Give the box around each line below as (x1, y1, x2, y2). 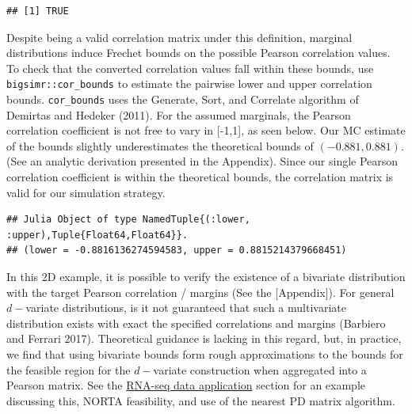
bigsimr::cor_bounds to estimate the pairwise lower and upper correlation (6, 75, 372, 92)
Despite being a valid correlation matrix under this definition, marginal (6, 28, 353, 45)
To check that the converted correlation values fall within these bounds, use (6, 59, 374, 76)
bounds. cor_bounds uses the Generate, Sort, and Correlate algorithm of (6, 91, 359, 108)
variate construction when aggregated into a (153, 361, 367, 378)
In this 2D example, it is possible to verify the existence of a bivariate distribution (6, 268, 406, 285)
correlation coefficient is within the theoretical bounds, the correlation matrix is (6, 169, 394, 185)
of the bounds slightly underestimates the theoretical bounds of (6, 137, 314, 154)
